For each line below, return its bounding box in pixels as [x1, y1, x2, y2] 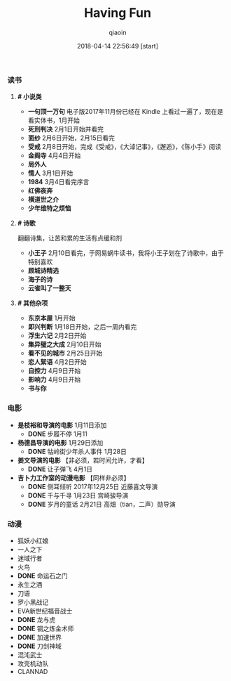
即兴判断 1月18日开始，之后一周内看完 [27, 323, 137, 331]
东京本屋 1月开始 [27, 314, 76, 323]
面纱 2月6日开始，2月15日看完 [27, 134, 115, 142]
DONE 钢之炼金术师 [17, 624, 74, 633]
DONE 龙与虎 [17, 615, 56, 623]
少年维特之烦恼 [27, 204, 71, 212]
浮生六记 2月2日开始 [27, 332, 87, 340]
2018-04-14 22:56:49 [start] [76, 41, 159, 50]
